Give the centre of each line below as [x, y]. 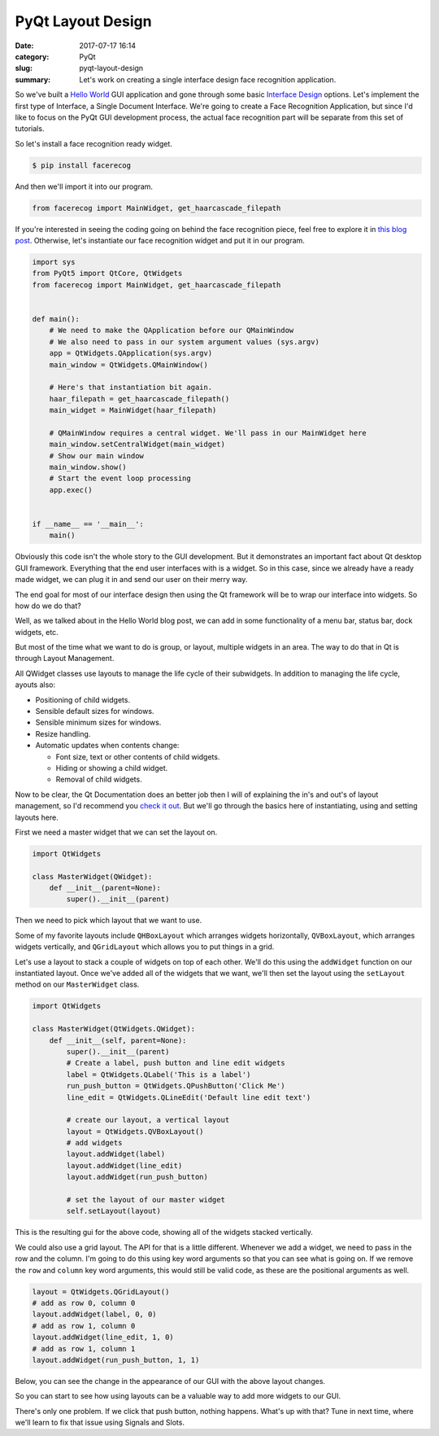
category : [32, 56]
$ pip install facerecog [82, 165]
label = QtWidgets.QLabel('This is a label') [159, 1074]
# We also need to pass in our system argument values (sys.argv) [185, 341]
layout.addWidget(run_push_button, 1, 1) [116, 1360]
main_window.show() [88, 467]
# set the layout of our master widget [146, 1200]
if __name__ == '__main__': [88, 524]
